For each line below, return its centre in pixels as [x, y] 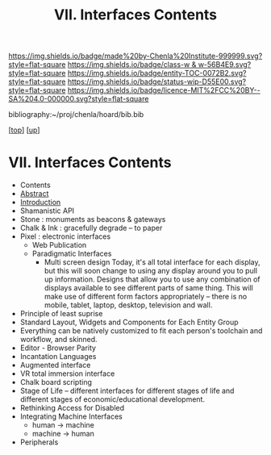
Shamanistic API [47, 211]
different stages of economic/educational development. [113, 399]
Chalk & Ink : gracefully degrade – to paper [91, 228]
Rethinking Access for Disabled [72, 408]
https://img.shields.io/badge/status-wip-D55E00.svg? [157, 81]
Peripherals [39, 442]
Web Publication [59, 245]
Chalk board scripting [56, 382]
